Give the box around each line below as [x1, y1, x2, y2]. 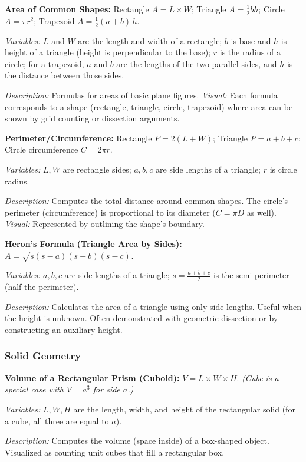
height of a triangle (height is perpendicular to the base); [5, 46, 211, 58]
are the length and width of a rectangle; [78, 34, 222, 47]
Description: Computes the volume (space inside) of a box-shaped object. [5, 434, 269, 447]
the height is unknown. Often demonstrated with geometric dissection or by [5, 312, 278, 324]
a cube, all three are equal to [5, 414, 109, 427]
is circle [269, 163, 297, 175]
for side [93, 383, 120, 395]
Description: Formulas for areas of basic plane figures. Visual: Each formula [5, 89, 278, 101]
